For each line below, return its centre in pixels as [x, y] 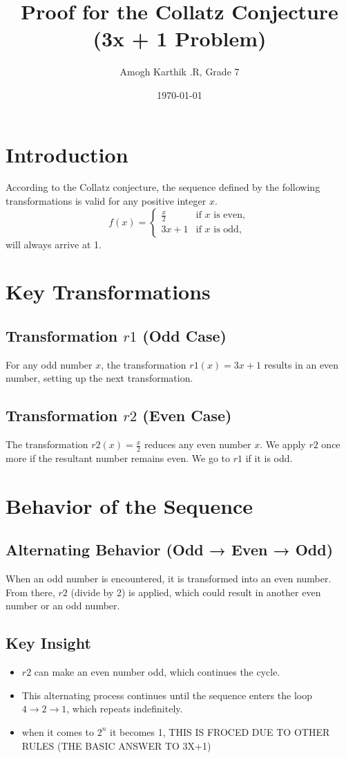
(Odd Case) [184, 335]
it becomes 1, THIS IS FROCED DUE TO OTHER [220, 731]
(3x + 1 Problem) [180, 38]
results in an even [301, 364]
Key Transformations [108, 292]
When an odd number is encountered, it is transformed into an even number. [169, 579]
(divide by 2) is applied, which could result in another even [196, 592]
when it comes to [58, 731]
